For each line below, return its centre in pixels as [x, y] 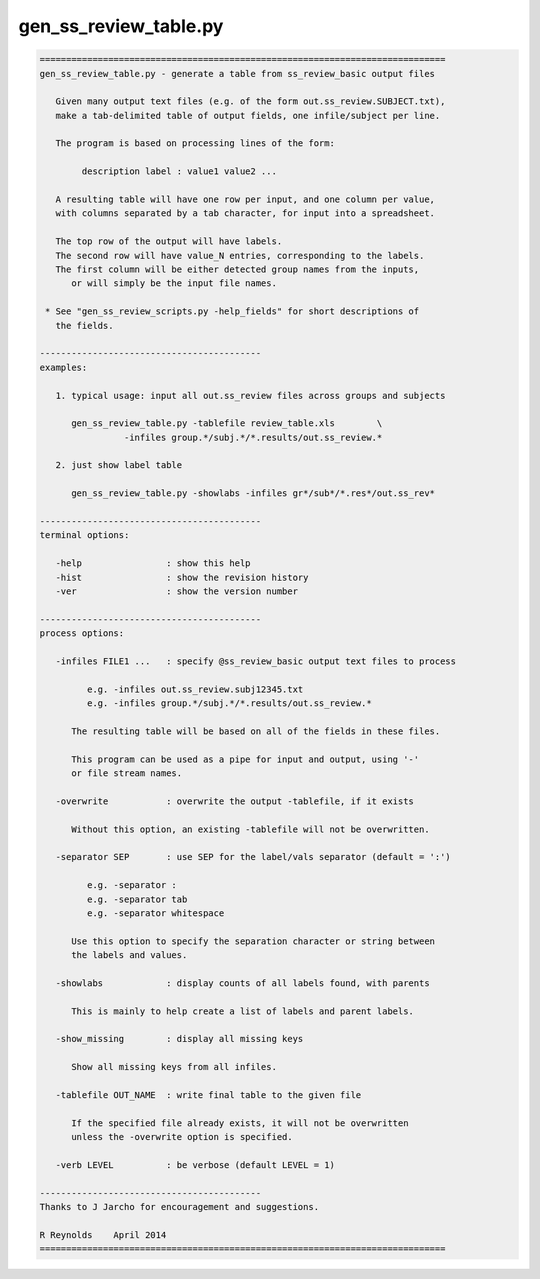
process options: [82, 633]
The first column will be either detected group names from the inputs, [237, 269]
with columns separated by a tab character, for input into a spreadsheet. [245, 213]
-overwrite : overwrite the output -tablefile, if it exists [235, 801]
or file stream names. [127, 773]
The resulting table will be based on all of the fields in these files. [256, 731]
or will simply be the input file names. [174, 283]
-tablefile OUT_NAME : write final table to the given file [208, 1095]
